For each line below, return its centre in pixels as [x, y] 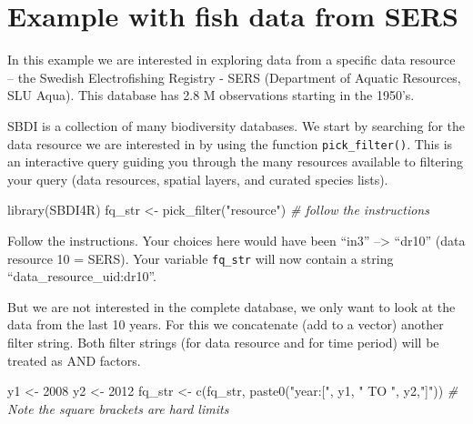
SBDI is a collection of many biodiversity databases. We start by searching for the [236, 125]
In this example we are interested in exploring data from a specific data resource [231, 60]
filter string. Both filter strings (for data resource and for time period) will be [223, 342]
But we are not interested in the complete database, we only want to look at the [231, 306]
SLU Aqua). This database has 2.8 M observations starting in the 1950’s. [211, 95]
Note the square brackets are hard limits [118, 408]
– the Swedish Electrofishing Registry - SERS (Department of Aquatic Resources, [234, 77]
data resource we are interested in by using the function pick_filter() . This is [230, 143]
